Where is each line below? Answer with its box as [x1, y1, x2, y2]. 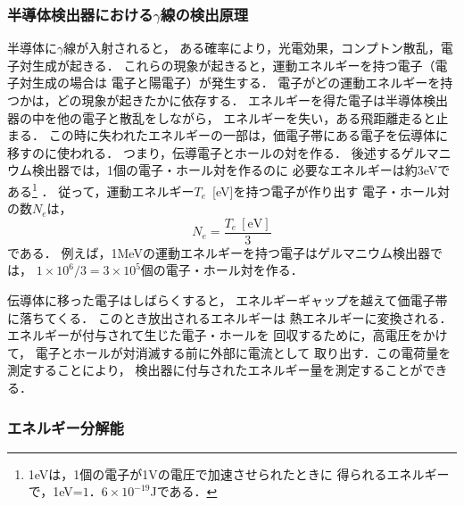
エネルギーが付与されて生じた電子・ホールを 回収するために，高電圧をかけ [7, 326, 448, 344]
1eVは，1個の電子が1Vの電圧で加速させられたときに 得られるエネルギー [28, 464, 450, 483]
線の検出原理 [161, 3, 249, 25]
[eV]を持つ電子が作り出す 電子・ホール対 [212, 181, 451, 200]
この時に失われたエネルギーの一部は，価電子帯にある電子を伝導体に [48, 126, 448, 145]
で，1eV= [28, 482, 83, 501]
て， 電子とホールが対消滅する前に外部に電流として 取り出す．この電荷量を [7, 343, 452, 361]
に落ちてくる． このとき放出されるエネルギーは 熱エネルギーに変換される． [7, 308, 452, 327]
